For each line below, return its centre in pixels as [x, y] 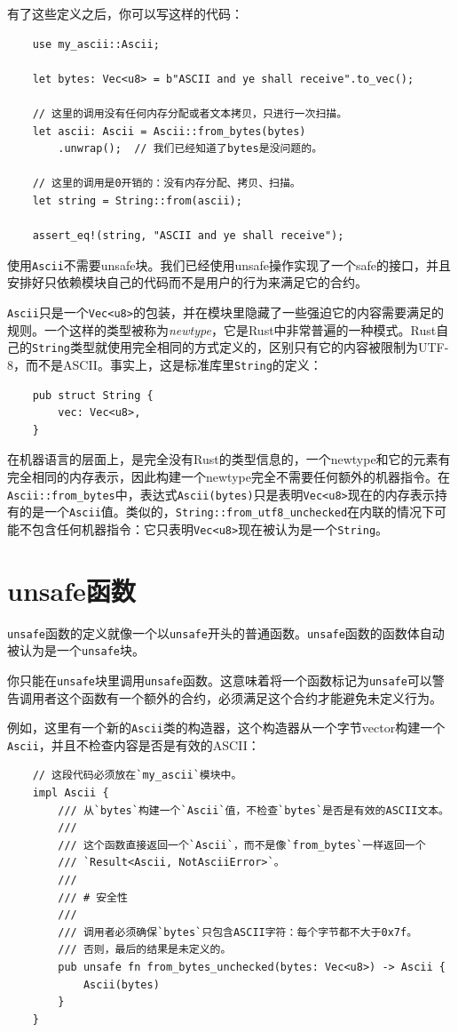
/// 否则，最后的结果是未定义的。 [145, 950]
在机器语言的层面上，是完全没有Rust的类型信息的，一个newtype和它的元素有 [229, 459]
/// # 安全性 [93, 897]
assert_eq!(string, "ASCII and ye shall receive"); [188, 236]
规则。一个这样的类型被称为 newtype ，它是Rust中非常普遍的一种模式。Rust [222, 329]
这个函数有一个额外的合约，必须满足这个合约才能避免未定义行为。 [249, 697]
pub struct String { [93, 395]
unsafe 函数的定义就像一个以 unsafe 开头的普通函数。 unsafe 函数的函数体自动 [226, 632]
